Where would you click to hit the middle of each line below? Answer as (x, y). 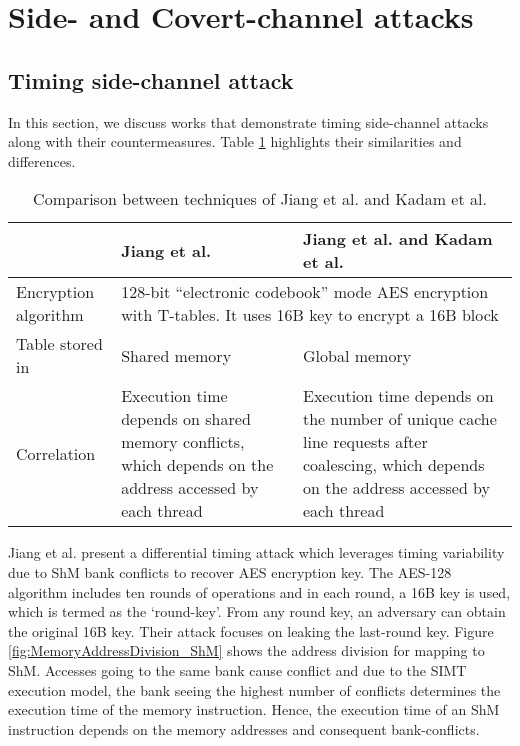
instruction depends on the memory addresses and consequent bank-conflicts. (244, 728)
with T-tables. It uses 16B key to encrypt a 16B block (310, 315)
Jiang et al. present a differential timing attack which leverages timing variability (256, 552)
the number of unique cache (399, 419)
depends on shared (186, 419)
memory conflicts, (183, 442)
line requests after (365, 442)
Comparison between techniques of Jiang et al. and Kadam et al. (260, 199)
